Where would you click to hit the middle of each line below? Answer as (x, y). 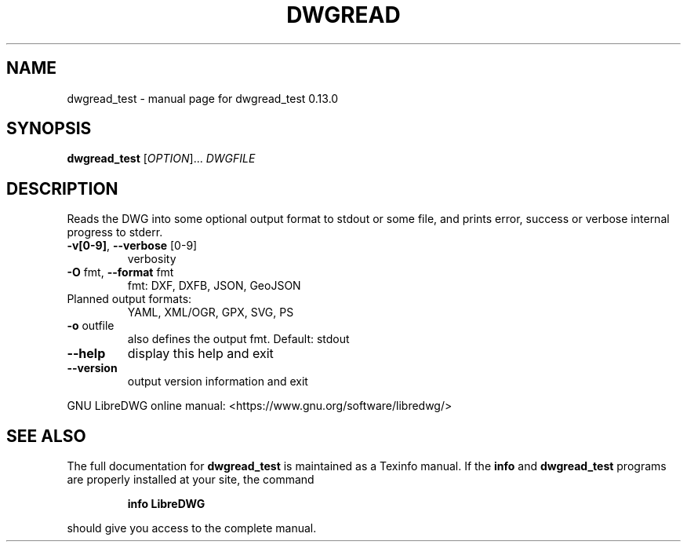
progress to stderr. (115, 232)
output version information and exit (218, 382)
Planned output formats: (129, 299)
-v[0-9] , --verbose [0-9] (132, 246)
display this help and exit (200, 354)
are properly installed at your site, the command (191, 480)
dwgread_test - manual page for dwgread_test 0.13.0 (203, 98)
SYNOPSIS (49, 129)
